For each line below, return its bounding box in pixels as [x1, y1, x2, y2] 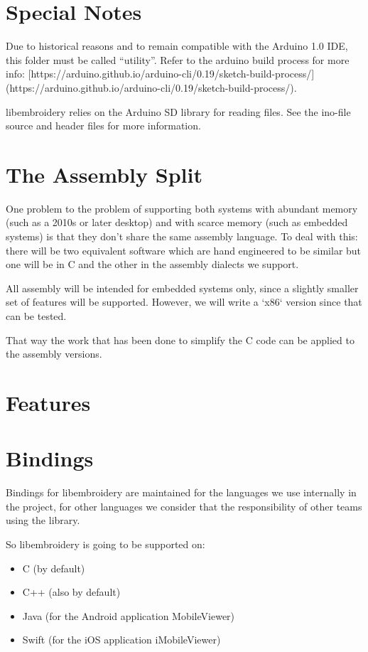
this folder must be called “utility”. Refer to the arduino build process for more [6, 52, 350, 67]
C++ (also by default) [22, 584, 121, 599]
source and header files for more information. [6, 118, 201, 133]
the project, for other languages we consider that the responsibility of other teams [6, 498, 362, 513]
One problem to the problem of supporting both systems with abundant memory [6, 201, 358, 215]
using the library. [6, 513, 80, 528]
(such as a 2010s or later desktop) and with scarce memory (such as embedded [6, 215, 348, 230]
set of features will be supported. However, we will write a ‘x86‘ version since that [6, 294, 362, 309]
